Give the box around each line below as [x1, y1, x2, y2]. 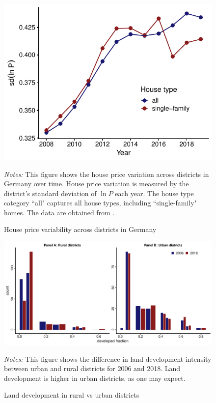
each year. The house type [115, 188, 194, 198]
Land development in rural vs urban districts [4, 389, 139, 400]
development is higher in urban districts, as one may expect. [4, 373, 186, 383]
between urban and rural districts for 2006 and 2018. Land [4, 363, 181, 374]
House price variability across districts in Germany [4, 224, 157, 234]
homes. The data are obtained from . [4, 207, 115, 217]
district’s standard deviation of [4, 188, 97, 198]
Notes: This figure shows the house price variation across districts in [4, 169, 209, 179]
